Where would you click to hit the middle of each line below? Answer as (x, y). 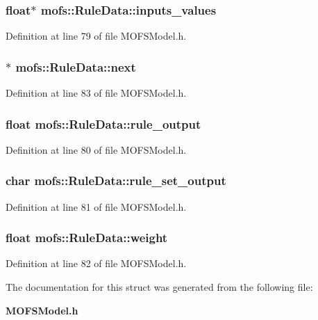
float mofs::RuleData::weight (87, 238)
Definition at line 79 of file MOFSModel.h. (96, 36)
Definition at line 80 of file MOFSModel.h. (96, 149)
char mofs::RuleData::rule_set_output (116, 181)
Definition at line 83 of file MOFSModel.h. (96, 93)
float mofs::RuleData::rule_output (103, 123)
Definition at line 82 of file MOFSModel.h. (96, 263)
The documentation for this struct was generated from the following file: (159, 287)
